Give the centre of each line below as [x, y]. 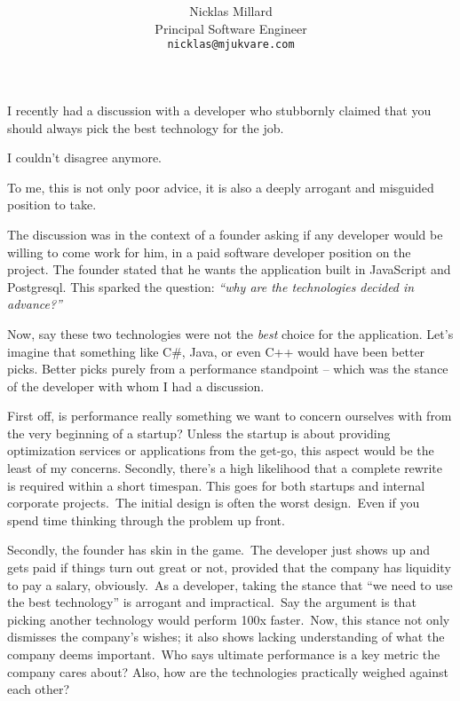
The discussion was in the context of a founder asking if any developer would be [225, 234]
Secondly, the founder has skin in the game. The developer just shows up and [219, 550]
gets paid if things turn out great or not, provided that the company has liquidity [229, 567]
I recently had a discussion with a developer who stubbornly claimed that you [219, 110]
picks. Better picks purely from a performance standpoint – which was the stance [228, 369]
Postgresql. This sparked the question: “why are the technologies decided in [211, 286]
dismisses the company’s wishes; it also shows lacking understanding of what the [226, 637]
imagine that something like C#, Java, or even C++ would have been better [216, 351]
